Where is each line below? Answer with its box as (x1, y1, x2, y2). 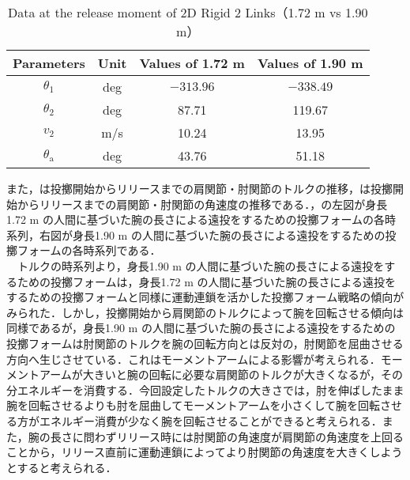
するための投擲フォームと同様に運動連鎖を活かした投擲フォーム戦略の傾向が (6, 289, 404, 305)
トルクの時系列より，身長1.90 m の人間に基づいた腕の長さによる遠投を (17, 257, 385, 274)
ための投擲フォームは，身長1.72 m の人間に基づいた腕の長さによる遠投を (17, 273, 397, 289)
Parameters (13, 54, 85, 72)
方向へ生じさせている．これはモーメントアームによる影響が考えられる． (6, 350, 381, 367)
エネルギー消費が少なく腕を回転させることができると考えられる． (39, 412, 382, 429)
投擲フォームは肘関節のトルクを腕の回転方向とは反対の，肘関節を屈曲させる (6, 334, 404, 351)
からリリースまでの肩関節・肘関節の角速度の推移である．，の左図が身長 (17, 195, 388, 212)
